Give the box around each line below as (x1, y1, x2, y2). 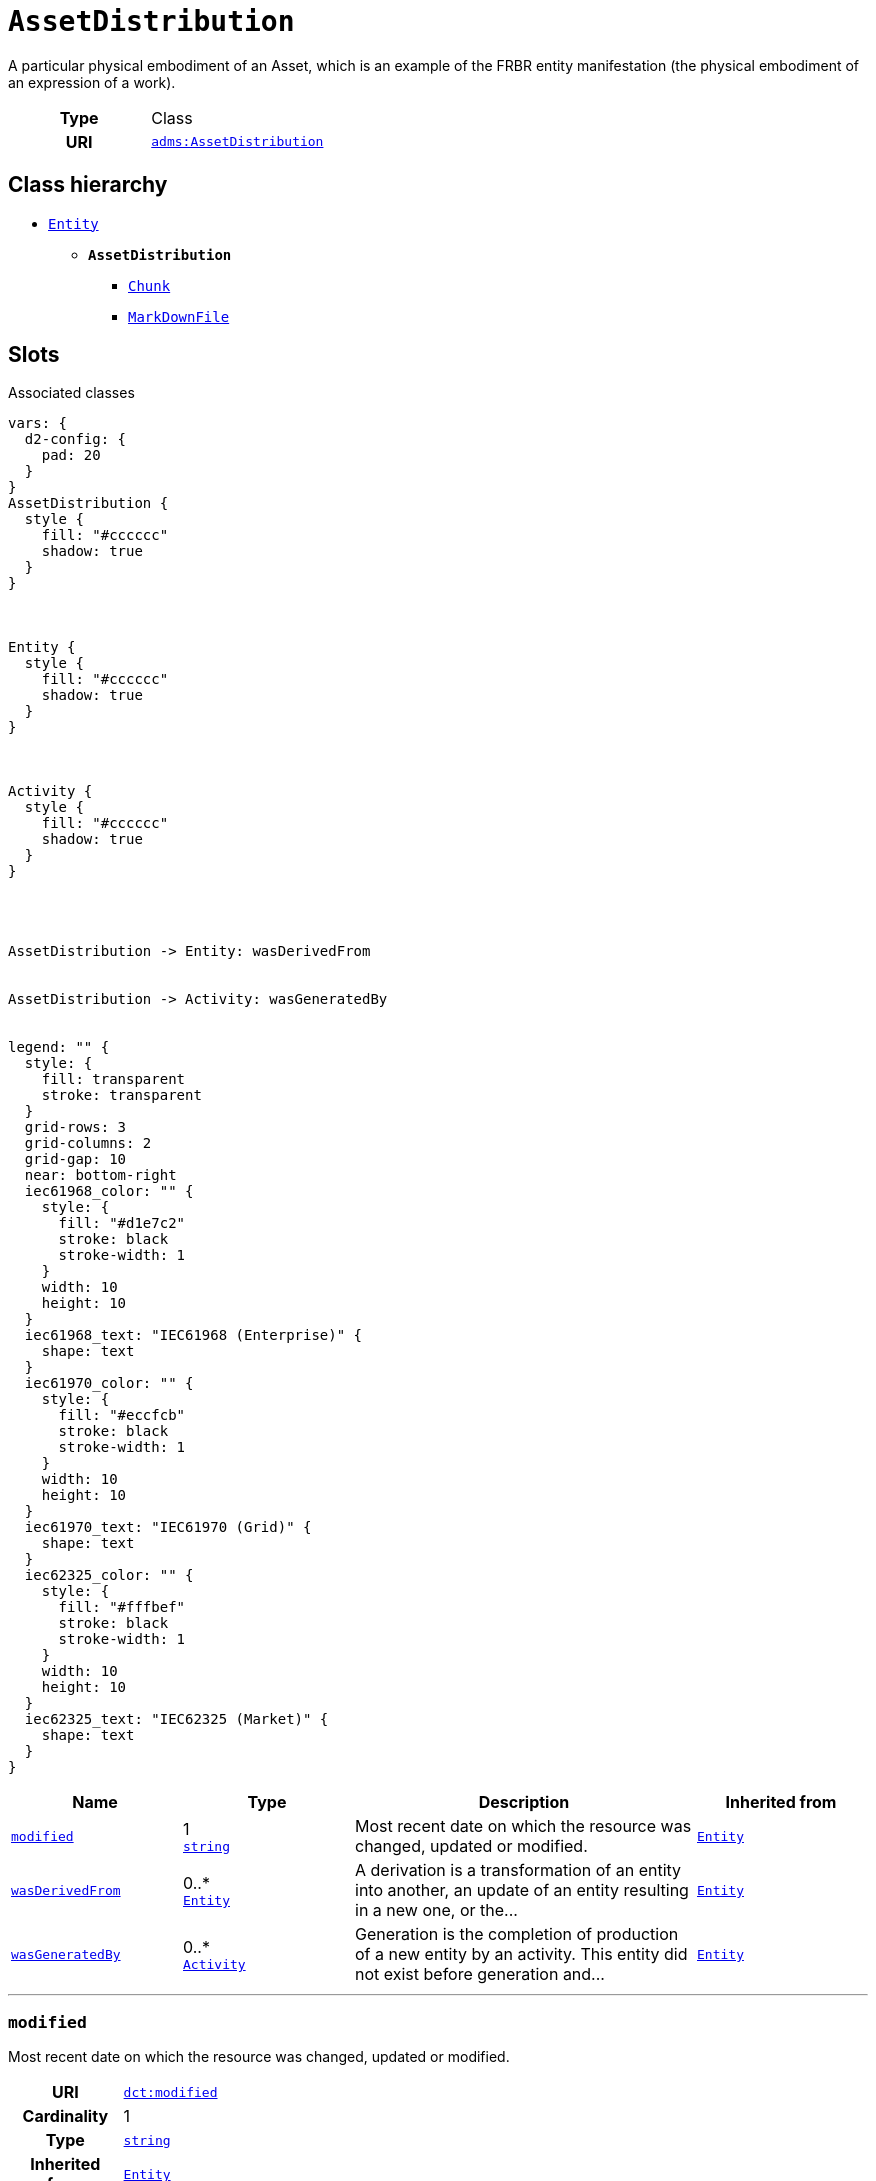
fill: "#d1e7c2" (58, 1215, 186, 1232)
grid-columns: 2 (24, 1135, 152, 1152)
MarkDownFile (128, 308, 230, 325)
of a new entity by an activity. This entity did (355, 1944, 688, 1965)
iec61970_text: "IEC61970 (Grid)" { (24, 1519, 312, 1536)
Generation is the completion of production (355, 1924, 679, 1945)
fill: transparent (41, 1071, 186, 1088)
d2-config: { (24, 431, 127, 448)
